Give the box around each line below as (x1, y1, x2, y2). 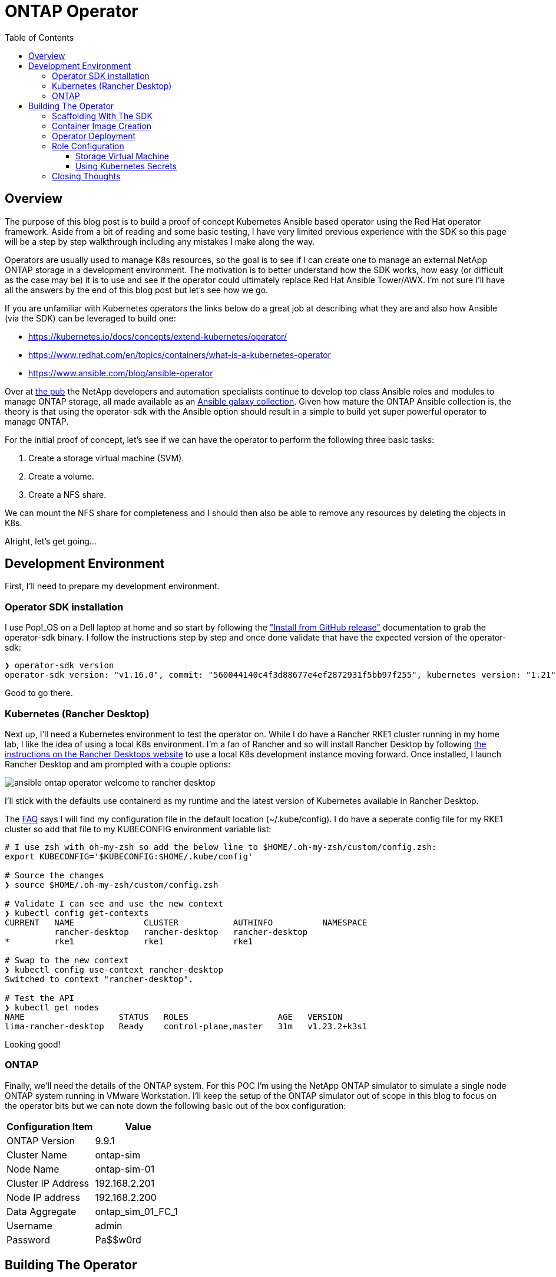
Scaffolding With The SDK (52, 110, 153, 121)
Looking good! (5, 1039, 61, 1049)
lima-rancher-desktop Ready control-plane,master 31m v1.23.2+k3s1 (5, 1021, 368, 1031)
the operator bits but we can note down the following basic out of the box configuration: (5, 1100, 346, 1111)
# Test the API (5, 993, 75, 1003)
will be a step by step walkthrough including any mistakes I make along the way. (5, 236, 315, 247)
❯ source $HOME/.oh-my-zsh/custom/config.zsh (5, 879, 219, 889)
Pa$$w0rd (95, 1233, 141, 1246)
